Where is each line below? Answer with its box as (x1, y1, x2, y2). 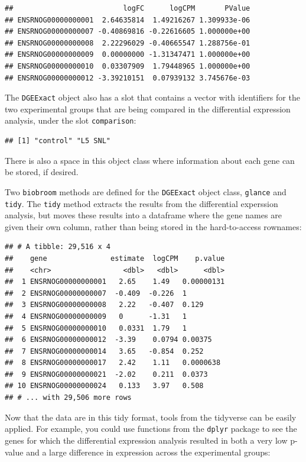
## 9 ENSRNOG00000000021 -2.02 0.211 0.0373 (5, 370, 208, 379)
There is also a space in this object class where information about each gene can (5, 154, 295, 166)
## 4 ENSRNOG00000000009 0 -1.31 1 (5, 312, 187, 321)
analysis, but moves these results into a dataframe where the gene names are (5, 209, 282, 221)
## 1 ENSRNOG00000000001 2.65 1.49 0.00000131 (5, 277, 225, 286)
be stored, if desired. (5, 166, 79, 178)
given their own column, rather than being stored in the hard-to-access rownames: (5, 220, 302, 232)
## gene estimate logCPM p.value (5, 254, 225, 263)
